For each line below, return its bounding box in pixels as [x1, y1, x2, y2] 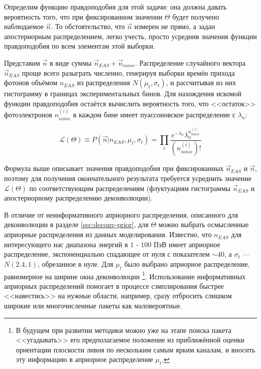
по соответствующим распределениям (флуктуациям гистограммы [29, 182, 231, 193]
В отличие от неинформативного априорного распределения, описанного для [4, 209, 238, 220]
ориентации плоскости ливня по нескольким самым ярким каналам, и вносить [16, 344, 255, 354]
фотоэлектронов [4, 109, 52, 120]
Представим [4, 57, 40, 68]
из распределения [77, 77, 130, 88]
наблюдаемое [4, 21, 44, 32]
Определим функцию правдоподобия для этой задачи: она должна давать [4, 2, 227, 12]
